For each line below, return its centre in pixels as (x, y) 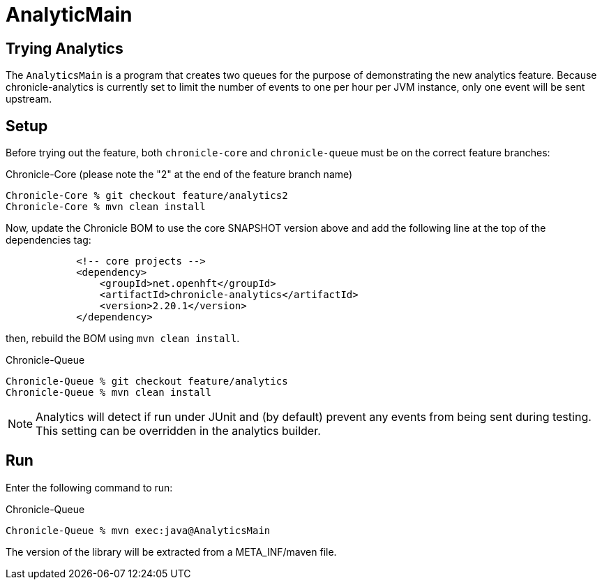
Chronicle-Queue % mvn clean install (109, 393)
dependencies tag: (48, 240)
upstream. (29, 99)
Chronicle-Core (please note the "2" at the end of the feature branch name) (179, 175)
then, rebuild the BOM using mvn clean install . (123, 339)
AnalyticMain (69, 15)
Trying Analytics (65, 48)
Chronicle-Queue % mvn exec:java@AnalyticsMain (138, 530)
